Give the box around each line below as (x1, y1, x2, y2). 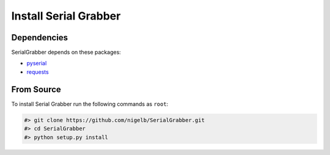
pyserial (26, 60, 47, 67)
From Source (11, 84, 61, 95)
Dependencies (11, 32, 68, 43)
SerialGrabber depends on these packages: (11, 49, 122, 56)
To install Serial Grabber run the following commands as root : (11, 100, 169, 107)
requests (26, 68, 49, 76)
